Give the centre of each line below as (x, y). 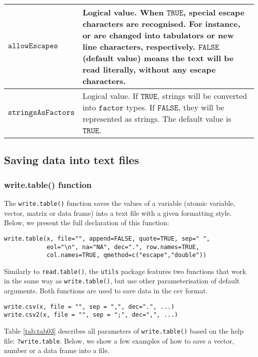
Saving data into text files (72, 160)
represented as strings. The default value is (157, 119)
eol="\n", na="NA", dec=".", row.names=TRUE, (123, 247)
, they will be (201, 107)
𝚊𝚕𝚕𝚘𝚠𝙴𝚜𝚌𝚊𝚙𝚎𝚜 (33, 46)
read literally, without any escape (149, 69)
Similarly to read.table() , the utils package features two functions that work (125, 271)
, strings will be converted (202, 96)
